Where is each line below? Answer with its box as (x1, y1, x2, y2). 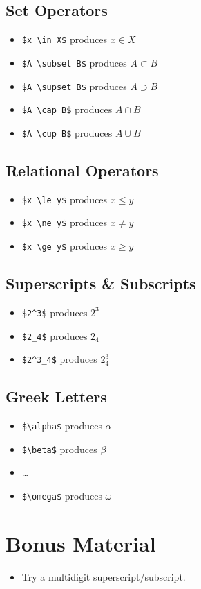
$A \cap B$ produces (21, 102, 113, 117)
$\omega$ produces (21, 488, 102, 502)
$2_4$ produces (21, 328, 88, 343)
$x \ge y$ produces (21, 239, 108, 253)
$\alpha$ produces (21, 418, 102, 433)
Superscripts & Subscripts (6, 273, 196, 294)
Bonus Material (6, 529, 156, 557)
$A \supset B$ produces (21, 78, 127, 93)
